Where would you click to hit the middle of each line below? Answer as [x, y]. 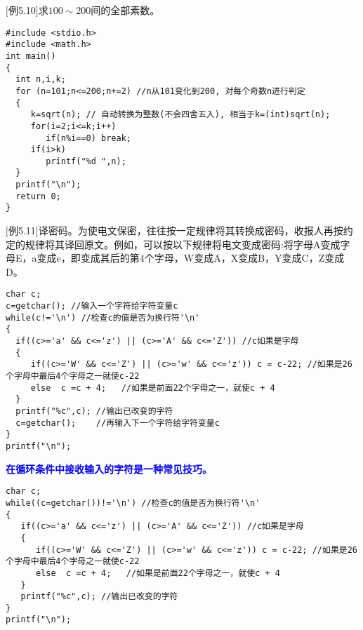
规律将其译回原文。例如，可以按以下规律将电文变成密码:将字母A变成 [183, 244]
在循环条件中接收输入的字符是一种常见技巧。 [109, 468]
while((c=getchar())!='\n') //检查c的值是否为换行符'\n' [133, 503]
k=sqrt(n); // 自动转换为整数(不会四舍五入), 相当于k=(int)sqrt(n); [180, 115]
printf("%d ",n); [86, 161]
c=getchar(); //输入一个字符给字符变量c [92, 306]
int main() [31, 56]
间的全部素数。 [125, 10]
